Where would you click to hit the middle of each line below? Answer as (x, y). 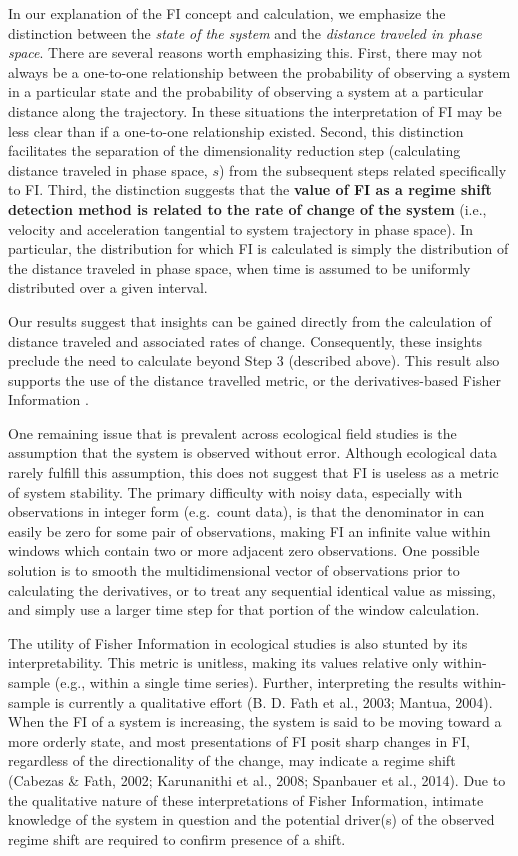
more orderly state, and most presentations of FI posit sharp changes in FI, (239, 740)
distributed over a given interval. (108, 287)
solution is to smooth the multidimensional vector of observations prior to (234, 570)
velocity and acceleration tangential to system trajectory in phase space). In (241, 228)
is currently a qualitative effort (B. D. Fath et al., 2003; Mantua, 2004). (273, 701)
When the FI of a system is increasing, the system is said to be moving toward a (255, 721)
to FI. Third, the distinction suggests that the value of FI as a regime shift (250, 189)
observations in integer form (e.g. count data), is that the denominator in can (246, 511)
